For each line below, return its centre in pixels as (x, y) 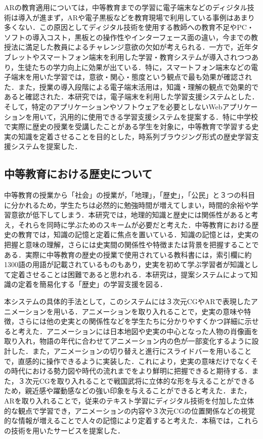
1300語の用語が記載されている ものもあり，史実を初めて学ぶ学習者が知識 (124, 264)
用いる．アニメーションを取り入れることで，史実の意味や (149, 311)
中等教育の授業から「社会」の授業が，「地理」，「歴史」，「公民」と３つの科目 (130, 195)
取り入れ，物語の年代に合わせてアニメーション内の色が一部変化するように (128, 341)
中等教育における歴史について (78, 174)
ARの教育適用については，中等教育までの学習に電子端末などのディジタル (126, 7)
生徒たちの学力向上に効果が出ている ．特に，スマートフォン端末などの (134, 67)
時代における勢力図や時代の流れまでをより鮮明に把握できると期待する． (131, 371)
